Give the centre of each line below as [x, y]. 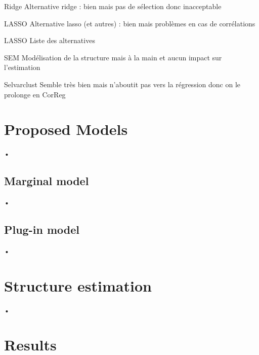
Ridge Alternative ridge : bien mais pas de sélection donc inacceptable [113, 6]
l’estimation [22, 67]
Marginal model [47, 181]
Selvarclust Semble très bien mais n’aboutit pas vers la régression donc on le [122, 84]
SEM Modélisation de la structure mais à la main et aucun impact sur [113, 57]
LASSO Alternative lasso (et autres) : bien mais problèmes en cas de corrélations [130, 23]
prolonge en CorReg [35, 94]
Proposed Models [66, 129]
